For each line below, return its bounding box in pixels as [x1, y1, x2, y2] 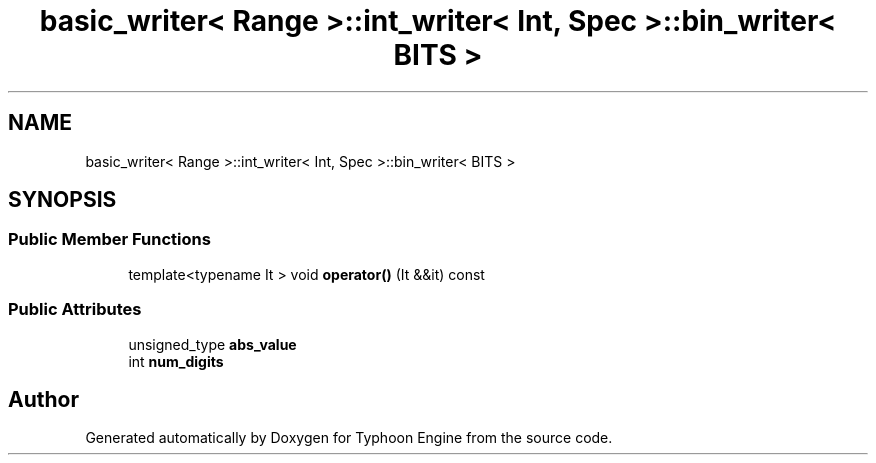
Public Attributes [8, 299, 142, 320]
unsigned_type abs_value [128, 335, 297, 353]
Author [8, 386, 79, 412]
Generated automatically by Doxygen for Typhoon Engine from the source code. [85, 429, 613, 447]
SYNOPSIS [8, 187, 117, 213]
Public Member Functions [8, 229, 211, 250]
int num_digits [128, 352, 224, 370]
